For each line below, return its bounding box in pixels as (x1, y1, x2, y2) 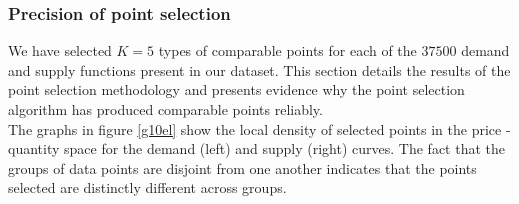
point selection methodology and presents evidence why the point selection (8, 79, 465, 100)
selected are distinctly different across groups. (8, 177, 287, 198)
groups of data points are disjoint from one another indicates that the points (8, 157, 477, 178)
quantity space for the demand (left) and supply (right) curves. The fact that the (8, 138, 505, 159)
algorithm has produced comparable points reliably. (8, 99, 323, 119)
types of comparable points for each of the (158, 40, 417, 61)
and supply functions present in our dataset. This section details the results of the (8, 59, 511, 80)
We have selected (8, 40, 112, 61)
